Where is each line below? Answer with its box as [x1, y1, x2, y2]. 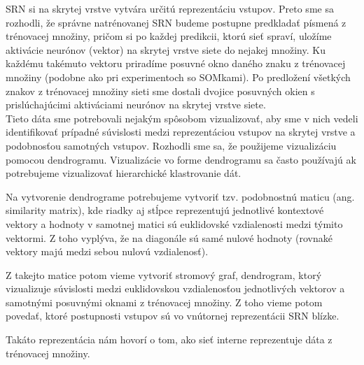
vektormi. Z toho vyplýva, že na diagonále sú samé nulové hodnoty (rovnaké [6, 230, 332, 245]
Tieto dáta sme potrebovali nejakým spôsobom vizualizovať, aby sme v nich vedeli [6, 110, 358, 125]
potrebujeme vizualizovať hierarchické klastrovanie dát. [6, 166, 241, 180]
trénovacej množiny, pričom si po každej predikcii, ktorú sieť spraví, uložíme [6, 29, 332, 43]
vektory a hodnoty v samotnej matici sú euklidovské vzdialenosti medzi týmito [6, 216, 343, 231]
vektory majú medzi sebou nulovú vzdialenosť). [6, 244, 209, 259]
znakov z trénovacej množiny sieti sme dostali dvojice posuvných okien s [6, 83, 315, 98]
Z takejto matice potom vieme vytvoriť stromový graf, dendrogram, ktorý [6, 267, 322, 282]
